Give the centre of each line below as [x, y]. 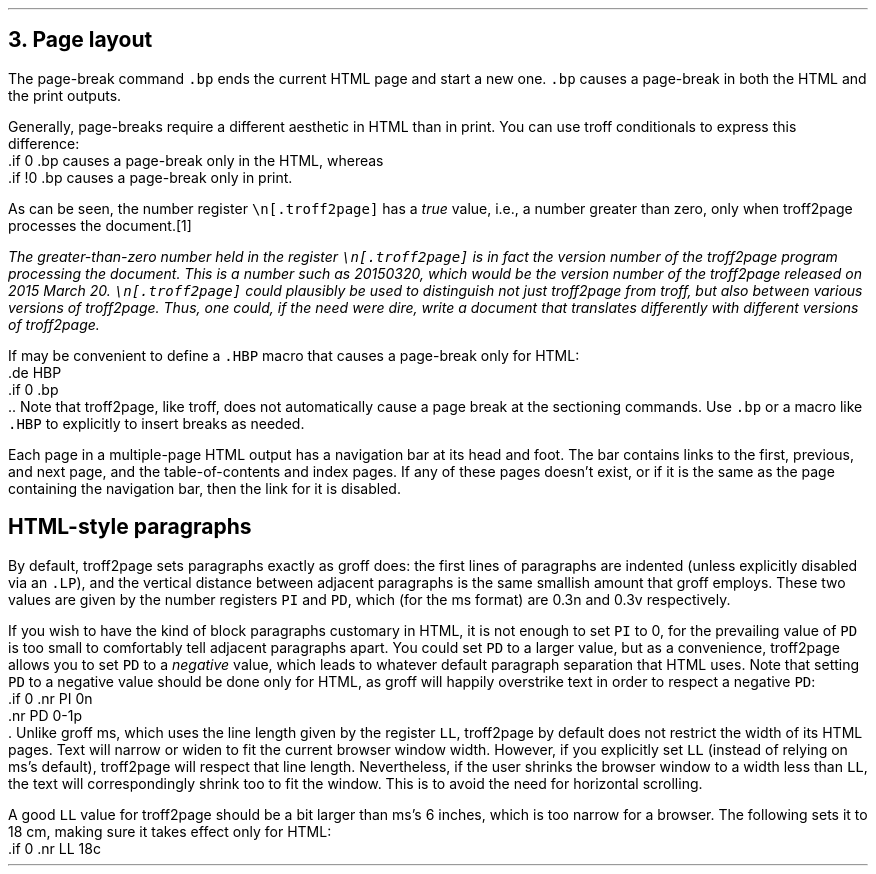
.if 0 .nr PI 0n [50, 698]
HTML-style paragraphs [130, 527]
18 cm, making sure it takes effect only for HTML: [170, 831]
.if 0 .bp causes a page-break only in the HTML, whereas [196, 160]
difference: [44, 143]
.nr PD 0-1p [45, 715]
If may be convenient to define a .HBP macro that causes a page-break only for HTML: [294, 355]
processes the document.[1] [100, 225]
